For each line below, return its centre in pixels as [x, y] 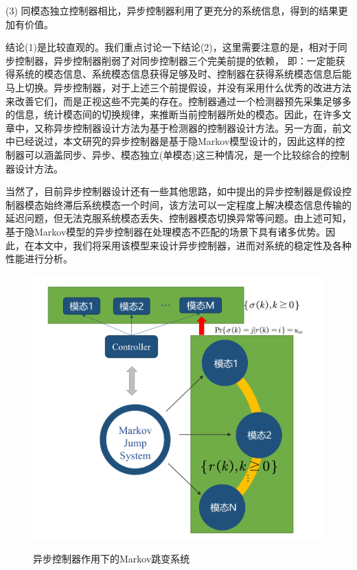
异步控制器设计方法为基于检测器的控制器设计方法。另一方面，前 [197, 127]
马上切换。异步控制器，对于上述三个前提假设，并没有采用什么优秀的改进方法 [178, 87]
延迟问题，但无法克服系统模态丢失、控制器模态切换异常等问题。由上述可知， [178, 218]
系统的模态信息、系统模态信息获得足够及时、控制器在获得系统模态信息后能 [183, 74]
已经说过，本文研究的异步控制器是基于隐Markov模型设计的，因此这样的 [175, 141]
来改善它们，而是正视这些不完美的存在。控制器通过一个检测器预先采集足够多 [178, 101]
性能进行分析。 [39, 259]
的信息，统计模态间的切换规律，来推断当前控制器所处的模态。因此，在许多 [174, 114]
